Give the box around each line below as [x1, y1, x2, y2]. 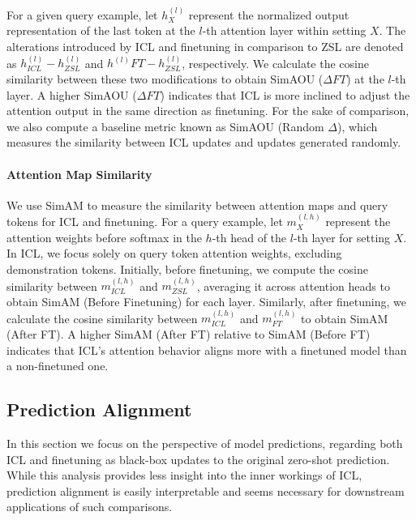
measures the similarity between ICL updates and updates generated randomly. [6, 134, 401, 151]
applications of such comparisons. [6, 498, 173, 515]
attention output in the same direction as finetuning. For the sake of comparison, [6, 102, 410, 119]
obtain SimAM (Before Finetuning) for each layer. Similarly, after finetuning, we [6, 292, 406, 309]
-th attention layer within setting [202, 22, 367, 39]
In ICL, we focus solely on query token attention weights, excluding [6, 245, 342, 262]
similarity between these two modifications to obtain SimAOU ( [6, 70, 324, 87]
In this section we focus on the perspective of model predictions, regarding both [6, 434, 403, 451]
